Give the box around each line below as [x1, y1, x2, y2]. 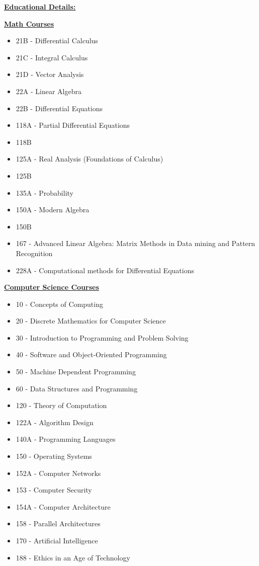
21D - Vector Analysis [16, 69, 84, 79]
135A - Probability [16, 187, 73, 198]
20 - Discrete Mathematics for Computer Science [16, 315, 166, 326]
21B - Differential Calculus [16, 35, 98, 46]
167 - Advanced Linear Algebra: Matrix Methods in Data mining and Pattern [16, 238, 255, 249]
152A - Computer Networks [16, 467, 101, 478]
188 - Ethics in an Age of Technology [16, 552, 130, 562]
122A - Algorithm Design [16, 417, 94, 427]
